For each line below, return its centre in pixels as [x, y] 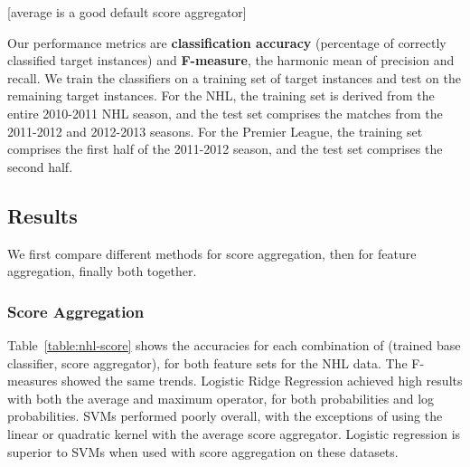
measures [33, 381]
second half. [40, 166]
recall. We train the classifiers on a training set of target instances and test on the [234, 77]
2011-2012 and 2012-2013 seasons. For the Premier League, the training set [215, 131]
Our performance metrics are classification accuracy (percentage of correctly [227, 42]
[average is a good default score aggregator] [127, 12]
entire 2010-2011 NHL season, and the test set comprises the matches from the [225, 113]
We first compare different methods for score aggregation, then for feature [212, 253]
